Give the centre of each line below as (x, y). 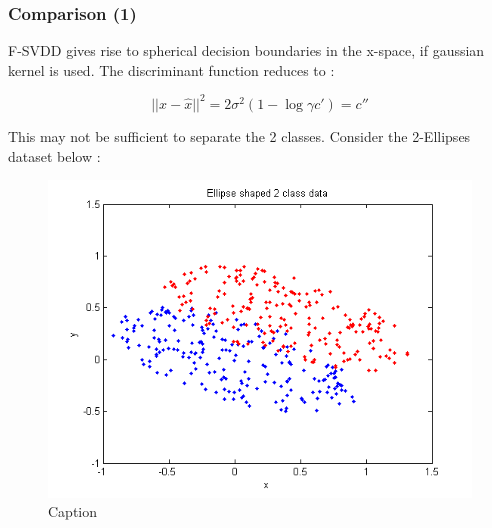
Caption (73, 511)
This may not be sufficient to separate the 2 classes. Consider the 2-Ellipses (239, 135)
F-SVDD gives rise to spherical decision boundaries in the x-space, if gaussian (246, 50)
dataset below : (54, 155)
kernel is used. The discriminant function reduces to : (171, 69)
